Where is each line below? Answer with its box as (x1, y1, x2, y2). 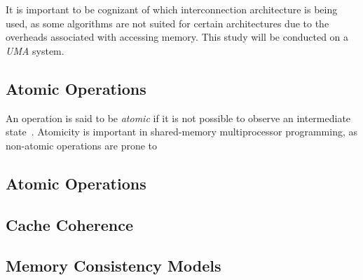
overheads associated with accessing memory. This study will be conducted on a (6, 29, 349, 44)
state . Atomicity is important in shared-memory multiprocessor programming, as (6, 124, 357, 139)
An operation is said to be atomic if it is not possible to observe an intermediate (6, 110, 351, 125)
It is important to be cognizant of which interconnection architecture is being (6, 2, 338, 16)
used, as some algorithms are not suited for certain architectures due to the (6, 15, 329, 30)
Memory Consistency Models (6, 255, 221, 276)
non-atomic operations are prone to (6, 138, 158, 152)
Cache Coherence (6, 213, 134, 235)
